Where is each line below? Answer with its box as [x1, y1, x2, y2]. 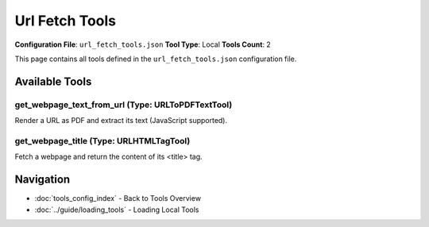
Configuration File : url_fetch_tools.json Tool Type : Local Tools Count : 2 [14, 40, 272, 49]
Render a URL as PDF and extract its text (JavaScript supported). [14, 116, 228, 125]
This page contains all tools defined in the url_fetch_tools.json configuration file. [14, 54, 297, 63]
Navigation [14, 173, 71, 187]
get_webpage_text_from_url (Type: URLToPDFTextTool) [14, 99, 233, 110]
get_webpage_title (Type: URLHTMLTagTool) [14, 135, 191, 146]
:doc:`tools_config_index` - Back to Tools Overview [34, 194, 202, 203]
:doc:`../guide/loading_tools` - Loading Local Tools [34, 205, 199, 214]
